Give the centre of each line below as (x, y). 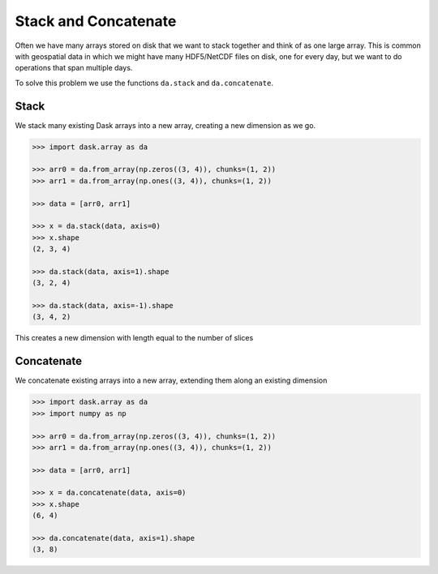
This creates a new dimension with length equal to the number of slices (134, 338)
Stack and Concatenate (96, 21)
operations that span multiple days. (74, 68)
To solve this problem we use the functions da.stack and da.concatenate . (144, 83)
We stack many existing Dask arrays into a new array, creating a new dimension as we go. (165, 125)
